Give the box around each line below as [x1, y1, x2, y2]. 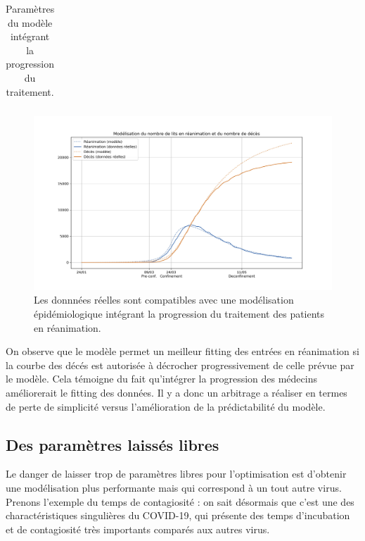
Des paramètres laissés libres [6, 433, 219, 455]
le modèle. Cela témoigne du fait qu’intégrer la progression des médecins [6, 371, 317, 386]
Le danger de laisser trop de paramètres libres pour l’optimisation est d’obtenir [6, 466, 347, 481]
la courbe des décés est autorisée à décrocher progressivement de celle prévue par [6, 357, 354, 372]
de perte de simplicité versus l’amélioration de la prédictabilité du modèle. [6, 399, 326, 413]
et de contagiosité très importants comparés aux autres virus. [6, 521, 270, 536]
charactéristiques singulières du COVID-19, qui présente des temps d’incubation [6, 508, 350, 523]
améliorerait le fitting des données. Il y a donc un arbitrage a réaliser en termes [6, 385, 347, 399]
